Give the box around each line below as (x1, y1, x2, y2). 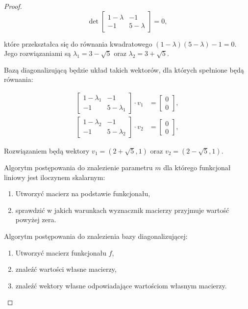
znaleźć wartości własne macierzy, (15, 264, 117, 274)
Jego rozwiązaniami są (4, 48, 71, 58)
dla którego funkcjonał (163, 162, 231, 173)
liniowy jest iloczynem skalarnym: (4, 172, 105, 182)
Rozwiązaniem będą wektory (4, 146, 90, 156)
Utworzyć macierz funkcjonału (15, 247, 107, 257)
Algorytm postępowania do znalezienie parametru (4, 162, 153, 173)
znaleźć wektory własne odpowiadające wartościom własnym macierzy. (15, 280, 227, 290)
